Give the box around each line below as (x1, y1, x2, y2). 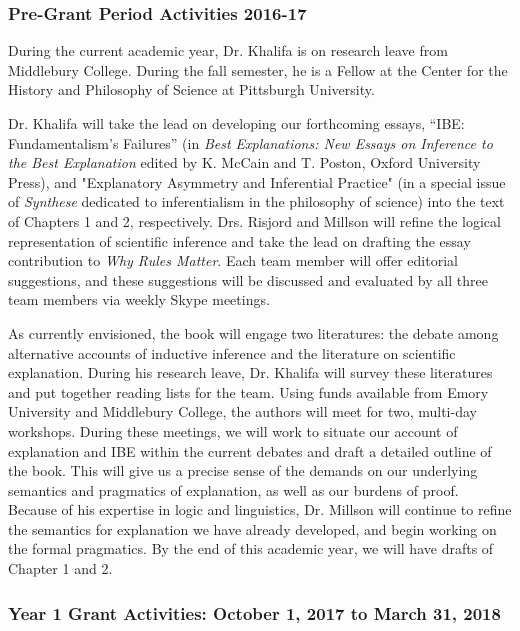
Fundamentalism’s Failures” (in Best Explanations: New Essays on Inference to (8, 132, 493, 153)
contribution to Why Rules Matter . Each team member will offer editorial (8, 250, 458, 271)
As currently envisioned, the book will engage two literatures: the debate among (8, 322, 499, 343)
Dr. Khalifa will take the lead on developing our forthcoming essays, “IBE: (8, 113, 465, 133)
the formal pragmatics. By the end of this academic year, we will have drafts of (8, 538, 494, 559)
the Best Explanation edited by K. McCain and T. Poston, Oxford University (8, 152, 481, 173)
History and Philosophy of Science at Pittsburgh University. (8, 79, 375, 100)
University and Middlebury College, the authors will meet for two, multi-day (8, 401, 477, 422)
